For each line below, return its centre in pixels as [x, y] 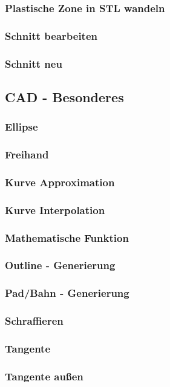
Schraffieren [34, 321]
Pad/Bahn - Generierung [67, 293]
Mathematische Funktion [67, 237]
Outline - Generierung [60, 265]
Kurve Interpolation [55, 210]
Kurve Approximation [60, 182]
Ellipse [21, 127]
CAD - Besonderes [64, 96]
